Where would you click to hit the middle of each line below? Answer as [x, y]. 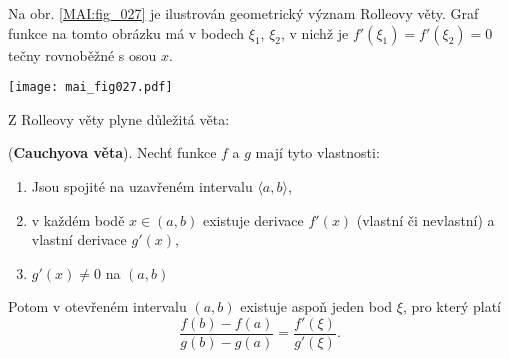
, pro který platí [451, 306]
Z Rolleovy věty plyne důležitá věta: [119, 118]
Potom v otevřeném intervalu [97, 306]
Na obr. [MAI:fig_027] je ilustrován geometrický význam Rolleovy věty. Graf [243, 13]
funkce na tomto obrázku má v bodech [126, 32]
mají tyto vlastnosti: [317, 152]
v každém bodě [78, 219]
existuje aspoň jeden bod [316, 306]
